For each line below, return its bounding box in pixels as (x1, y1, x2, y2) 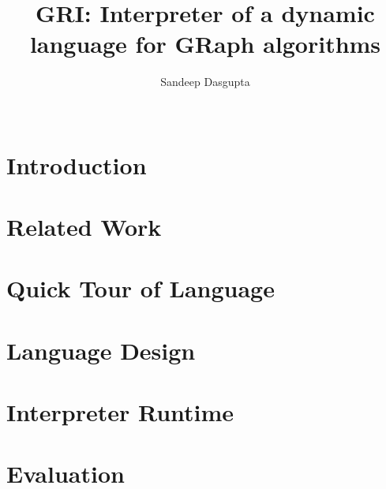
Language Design (6, 334, 196, 366)
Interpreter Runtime (6, 396, 234, 427)
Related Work (6, 210, 162, 242)
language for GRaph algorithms (29, 28, 381, 60)
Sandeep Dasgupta (160, 73, 250, 90)
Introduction (6, 148, 147, 181)
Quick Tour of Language (6, 272, 275, 304)
